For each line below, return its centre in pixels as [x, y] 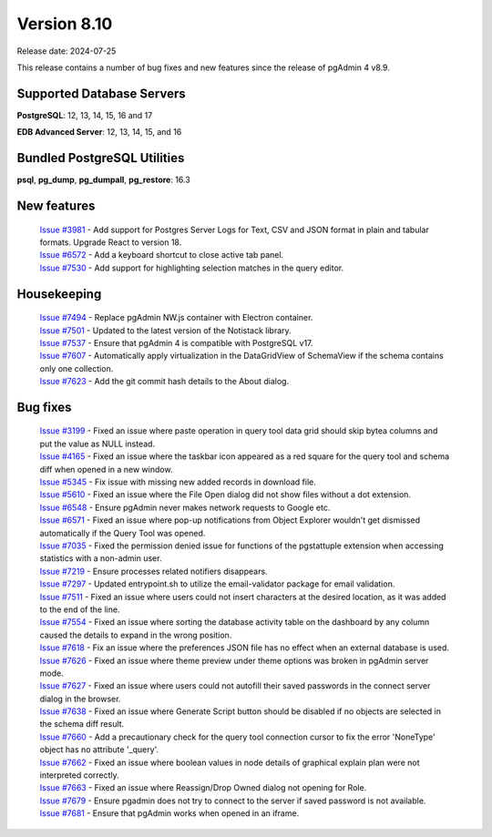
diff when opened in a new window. [106, 469]
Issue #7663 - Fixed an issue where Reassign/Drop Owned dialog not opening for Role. [203, 788]
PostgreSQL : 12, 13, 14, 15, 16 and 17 [85, 115]
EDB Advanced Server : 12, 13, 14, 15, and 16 [99, 132]
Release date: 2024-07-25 [67, 51]
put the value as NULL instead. [97, 444]
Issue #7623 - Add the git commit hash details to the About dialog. [164, 382]
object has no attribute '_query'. [99, 750]
